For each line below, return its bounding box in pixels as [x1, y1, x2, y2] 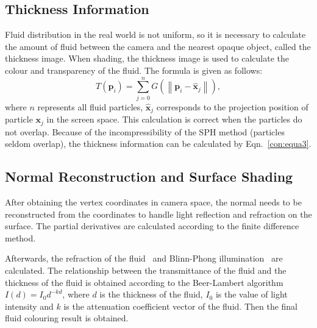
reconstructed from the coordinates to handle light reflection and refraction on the [5, 207, 312, 220]
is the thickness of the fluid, [99, 288, 203, 301]
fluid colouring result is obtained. [5, 312, 129, 324]
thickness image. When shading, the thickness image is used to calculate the [5, 52, 289, 65]
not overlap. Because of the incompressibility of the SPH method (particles [5, 125, 285, 138]
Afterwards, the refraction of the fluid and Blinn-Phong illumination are [5, 252, 283, 265]
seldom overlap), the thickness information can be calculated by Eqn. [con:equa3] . [5, 137, 312, 150]
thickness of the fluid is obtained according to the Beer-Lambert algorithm [5, 276, 283, 288]
